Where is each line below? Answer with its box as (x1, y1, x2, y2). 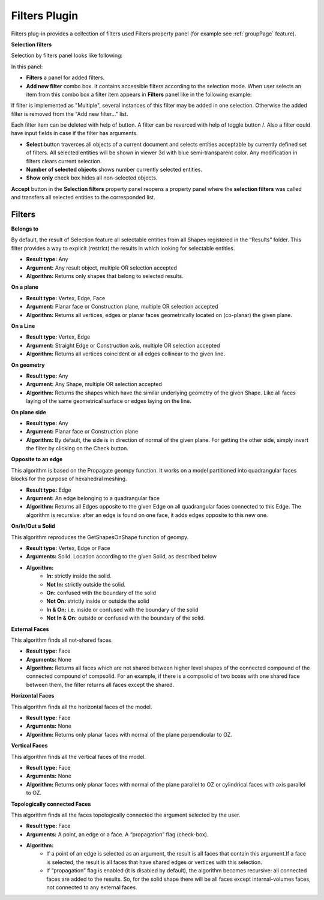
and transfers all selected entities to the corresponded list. (11, 194, 155, 201)
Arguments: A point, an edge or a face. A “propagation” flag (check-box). (26, 830, 209, 838)
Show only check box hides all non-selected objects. (26, 174, 158, 181)
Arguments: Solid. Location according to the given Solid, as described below (26, 553, 217, 560)
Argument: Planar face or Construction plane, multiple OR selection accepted (26, 303, 218, 310)
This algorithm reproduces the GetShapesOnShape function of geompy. (11, 533, 189, 540)
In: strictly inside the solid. (46, 572, 112, 579)
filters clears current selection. (26, 157, 102, 165)
